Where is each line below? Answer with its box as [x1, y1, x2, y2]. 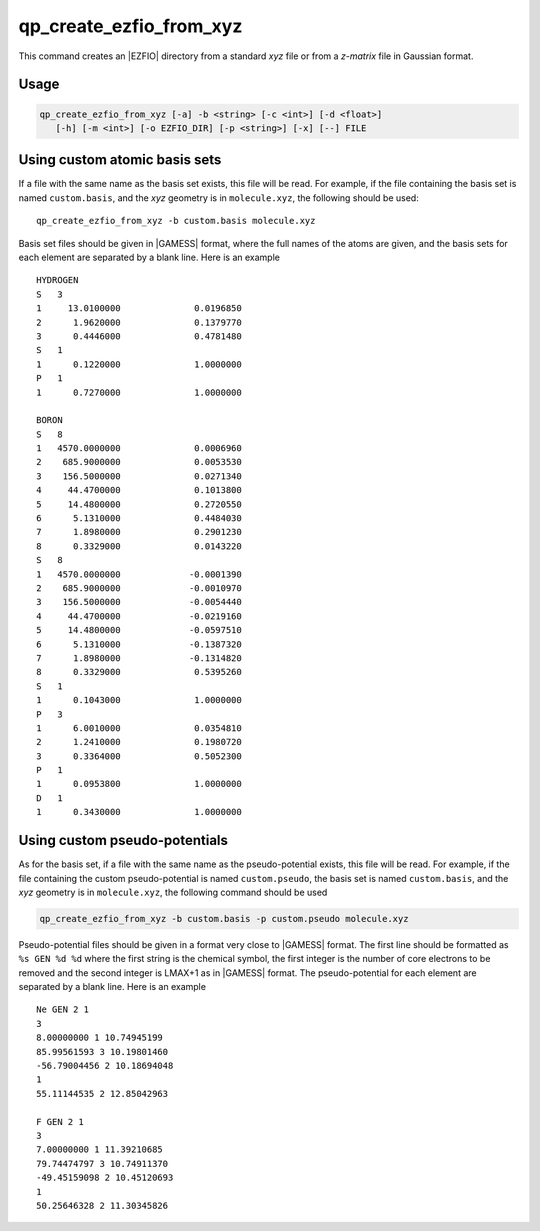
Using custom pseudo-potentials [18, 832, 229, 849]
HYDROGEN [36, 275, 79, 286]
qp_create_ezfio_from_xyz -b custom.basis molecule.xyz [36, 215, 316, 227]
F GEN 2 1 [36, 1116, 84, 1127]
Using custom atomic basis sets [18, 151, 222, 169]
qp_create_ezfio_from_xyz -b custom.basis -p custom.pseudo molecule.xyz [39, 913, 409, 924]
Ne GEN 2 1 [36, 1004, 90, 1015]
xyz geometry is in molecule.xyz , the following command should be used [18, 886, 328, 898]
